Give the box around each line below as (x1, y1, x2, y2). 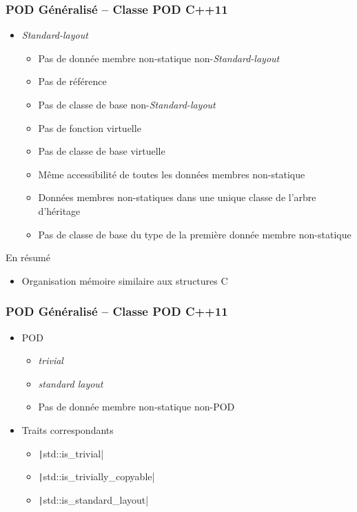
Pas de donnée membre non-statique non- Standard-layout (38, 50, 280, 65)
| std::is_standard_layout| (38, 492, 149, 506)
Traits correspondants (21, 422, 114, 437)
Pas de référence (38, 74, 107, 88)
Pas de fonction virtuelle (38, 120, 141, 135)
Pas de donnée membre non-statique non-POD (38, 399, 235, 414)
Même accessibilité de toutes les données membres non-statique (38, 167, 305, 181)
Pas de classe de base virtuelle (38, 144, 165, 158)
